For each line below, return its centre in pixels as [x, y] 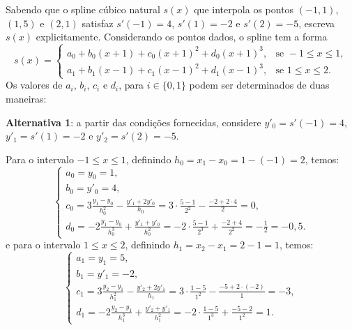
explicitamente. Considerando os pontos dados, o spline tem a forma [182, 37]
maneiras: [26, 98]
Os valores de [34, 85]
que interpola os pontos [244, 9]
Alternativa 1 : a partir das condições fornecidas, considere [133, 122]
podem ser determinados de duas [259, 85]
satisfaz [98, 23]
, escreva [316, 23]
